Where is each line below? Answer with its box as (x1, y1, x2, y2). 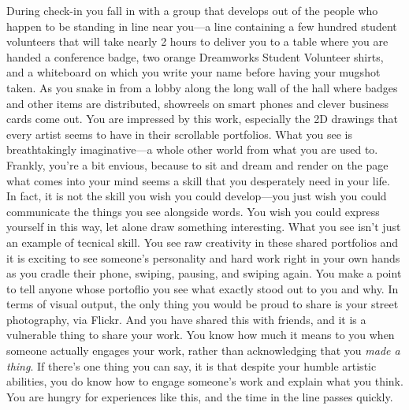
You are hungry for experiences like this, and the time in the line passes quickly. (6, 388, 393, 404)
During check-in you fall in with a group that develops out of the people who (6, 2, 378, 18)
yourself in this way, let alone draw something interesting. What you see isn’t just (6, 218, 401, 235)
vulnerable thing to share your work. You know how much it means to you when (6, 326, 395, 343)
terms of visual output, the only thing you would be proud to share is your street (6, 296, 399, 312)
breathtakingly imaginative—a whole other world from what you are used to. (6, 141, 378, 158)
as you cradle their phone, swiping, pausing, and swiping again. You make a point (6, 265, 402, 281)
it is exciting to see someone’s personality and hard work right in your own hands (6, 249, 400, 266)
